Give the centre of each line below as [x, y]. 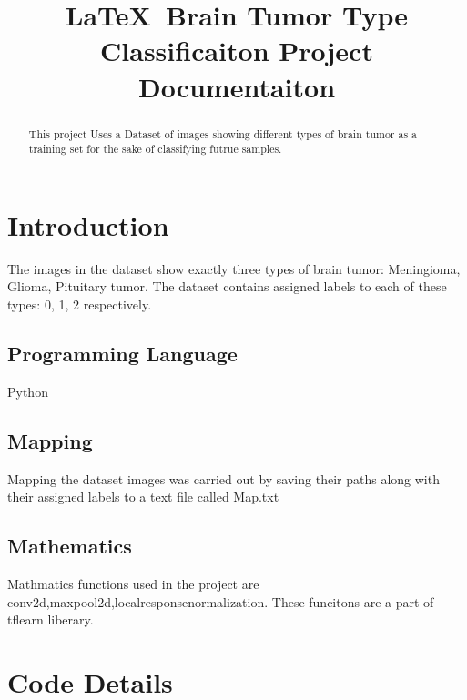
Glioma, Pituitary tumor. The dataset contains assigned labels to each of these [227, 286]
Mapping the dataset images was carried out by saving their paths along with [223, 478]
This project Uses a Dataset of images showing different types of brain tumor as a [223, 133]
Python [28, 391]
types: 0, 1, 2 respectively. [80, 304]
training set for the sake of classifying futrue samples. [155, 149]
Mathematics [70, 546]
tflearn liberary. [51, 619]
